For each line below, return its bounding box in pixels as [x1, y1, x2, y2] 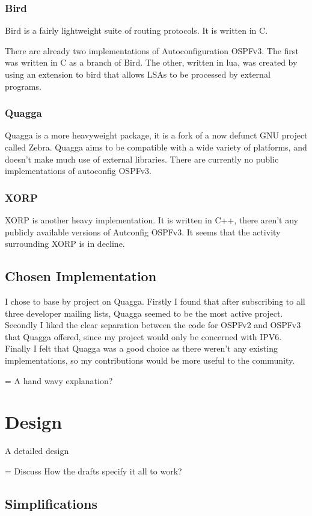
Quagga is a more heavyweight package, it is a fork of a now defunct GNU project [5, 129, 308, 141]
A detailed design [5, 444, 69, 457]
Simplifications [5, 494, 98, 512]
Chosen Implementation [5, 267, 157, 285]
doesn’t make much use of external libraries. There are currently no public [5, 152, 279, 165]
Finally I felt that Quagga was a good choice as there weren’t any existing [5, 342, 278, 355]
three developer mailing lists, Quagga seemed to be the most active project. [5, 306, 283, 319]
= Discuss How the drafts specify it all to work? [5, 464, 182, 477]
